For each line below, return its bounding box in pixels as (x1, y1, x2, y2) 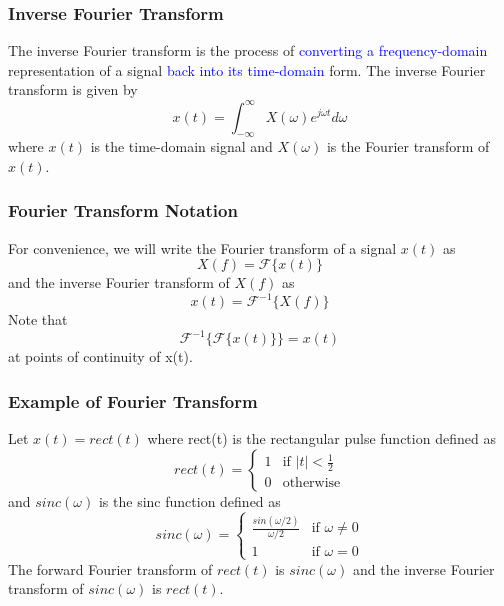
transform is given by (8, 79, 138, 100)
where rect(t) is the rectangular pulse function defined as (147, 428, 496, 449)
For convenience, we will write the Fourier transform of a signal (8, 237, 397, 258)
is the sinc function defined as (98, 490, 281, 511)
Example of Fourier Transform (8, 389, 258, 413)
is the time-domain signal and (90, 136, 273, 157)
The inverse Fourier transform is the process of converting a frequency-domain (8, 40, 488, 61)
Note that (8, 309, 68, 330)
